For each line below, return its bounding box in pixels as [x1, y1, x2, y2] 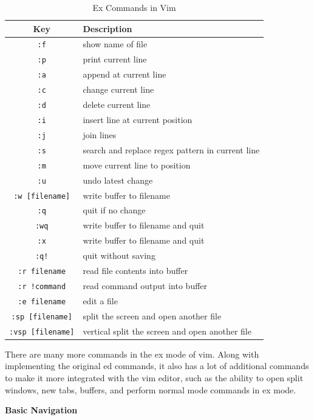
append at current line [83, 68, 166, 81]
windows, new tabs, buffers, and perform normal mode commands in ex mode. [5, 383, 296, 396]
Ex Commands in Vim [92, 1, 176, 13]
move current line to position [83, 158, 191, 171]
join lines [83, 128, 117, 141]
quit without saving [83, 249, 155, 262]
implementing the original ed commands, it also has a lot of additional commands [5, 359, 309, 372]
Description [83, 22, 132, 35]
